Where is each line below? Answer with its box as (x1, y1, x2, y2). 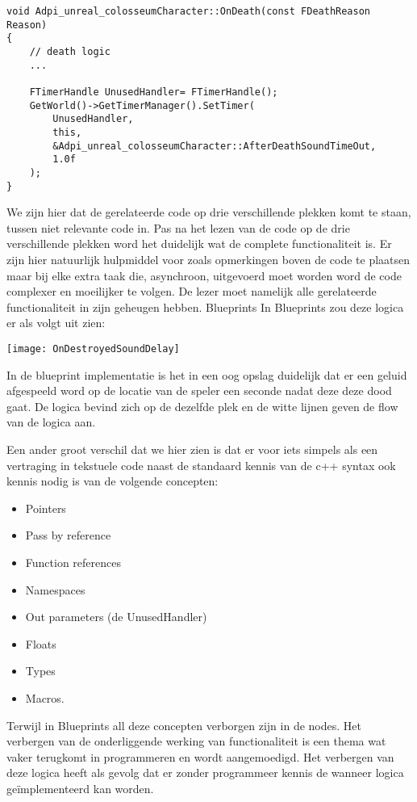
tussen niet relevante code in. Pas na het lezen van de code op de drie (6, 219, 350, 236)
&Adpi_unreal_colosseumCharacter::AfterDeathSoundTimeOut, (52, 140, 377, 152)
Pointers (25, 499, 66, 516)
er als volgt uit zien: (6, 314, 106, 331)
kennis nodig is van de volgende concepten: (6, 472, 219, 489)
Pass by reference (25, 527, 111, 544)
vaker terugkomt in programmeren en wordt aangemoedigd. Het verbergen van (6, 748, 394, 765)
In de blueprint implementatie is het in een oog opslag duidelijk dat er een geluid (6, 366, 407, 383)
